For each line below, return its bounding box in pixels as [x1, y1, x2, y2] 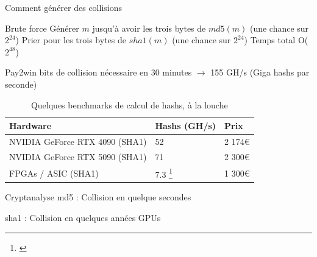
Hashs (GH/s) [155, 119, 216, 132]
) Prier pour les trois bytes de [15, 33, 126, 46]
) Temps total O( [244, 33, 308, 46]
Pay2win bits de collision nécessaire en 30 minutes [5, 66, 192, 79]
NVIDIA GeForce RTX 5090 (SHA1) [9, 150, 147, 163]
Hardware [9, 119, 52, 132]
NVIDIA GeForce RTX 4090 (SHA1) [9, 135, 147, 147]
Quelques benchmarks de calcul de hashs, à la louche [30, 98, 228, 111]
